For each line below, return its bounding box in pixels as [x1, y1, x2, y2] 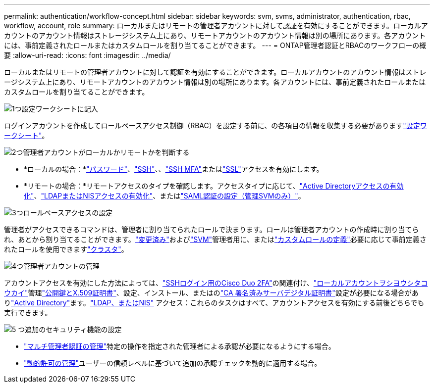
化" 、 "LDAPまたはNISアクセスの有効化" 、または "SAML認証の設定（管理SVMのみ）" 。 [24, 192, 305, 200]
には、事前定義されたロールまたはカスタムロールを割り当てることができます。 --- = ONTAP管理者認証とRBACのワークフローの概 [4, 41, 427, 49]
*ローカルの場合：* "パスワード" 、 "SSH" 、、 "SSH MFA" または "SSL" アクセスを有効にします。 [24, 165, 324, 173]
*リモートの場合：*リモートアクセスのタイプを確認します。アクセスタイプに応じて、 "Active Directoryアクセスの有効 [24, 182, 404, 190]
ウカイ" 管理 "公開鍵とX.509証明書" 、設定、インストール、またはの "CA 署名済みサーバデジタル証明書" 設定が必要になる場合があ [4, 289, 419, 297]
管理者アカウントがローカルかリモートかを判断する [23, 148, 190, 156]
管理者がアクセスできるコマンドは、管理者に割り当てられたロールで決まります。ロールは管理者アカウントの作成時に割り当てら [4, 225, 419, 234]
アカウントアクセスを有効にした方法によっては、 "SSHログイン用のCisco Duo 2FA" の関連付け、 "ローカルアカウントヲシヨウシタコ [4, 279, 428, 287]
